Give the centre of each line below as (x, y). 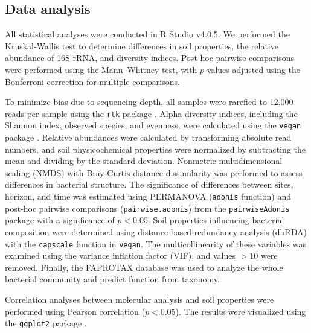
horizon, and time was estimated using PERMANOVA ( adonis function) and (148, 196)
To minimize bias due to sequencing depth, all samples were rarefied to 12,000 (149, 102)
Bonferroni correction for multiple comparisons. (92, 81)
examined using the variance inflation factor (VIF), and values (120, 255)
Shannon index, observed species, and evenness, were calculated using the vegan (153, 125)
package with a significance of (60, 220)
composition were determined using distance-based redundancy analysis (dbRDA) (156, 231)
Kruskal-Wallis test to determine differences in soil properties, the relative (142, 46)
